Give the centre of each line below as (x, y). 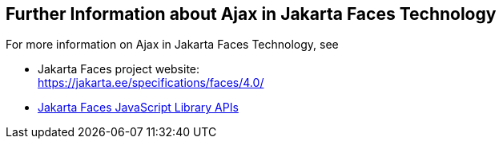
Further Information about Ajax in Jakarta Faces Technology (251, 14)
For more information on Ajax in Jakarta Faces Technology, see (172, 45)
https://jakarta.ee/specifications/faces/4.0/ (151, 83)
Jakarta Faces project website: (119, 69)
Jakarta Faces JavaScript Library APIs (138, 108)
